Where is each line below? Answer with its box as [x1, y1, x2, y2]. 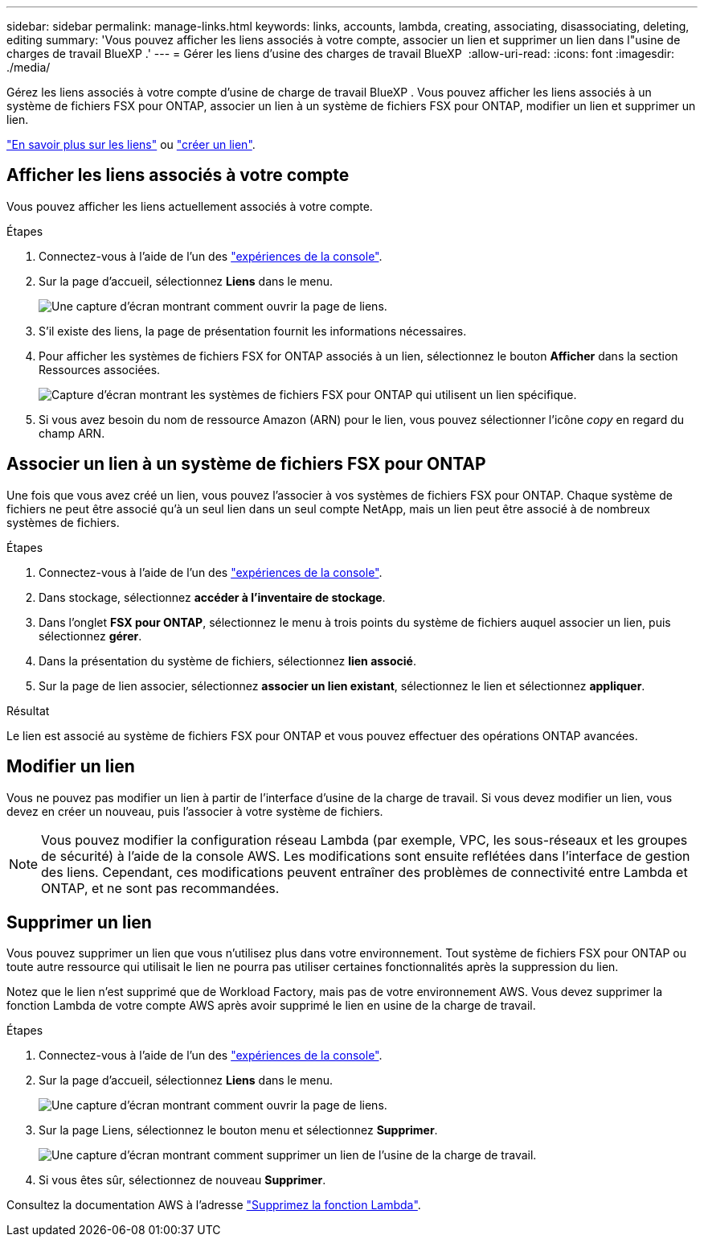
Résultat [6, 703, 50, 718]
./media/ [6, 60, 51, 74]
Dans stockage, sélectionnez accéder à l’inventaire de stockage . [39, 590, 386, 604]
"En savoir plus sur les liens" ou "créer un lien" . [6, 138, 256, 151]
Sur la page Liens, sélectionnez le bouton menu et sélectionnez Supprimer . [39, 1123, 438, 1138]
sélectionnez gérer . [39, 628, 142, 643]
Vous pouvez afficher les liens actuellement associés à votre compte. [6, 199, 373, 213]
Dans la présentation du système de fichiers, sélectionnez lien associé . [39, 653, 416, 668]
